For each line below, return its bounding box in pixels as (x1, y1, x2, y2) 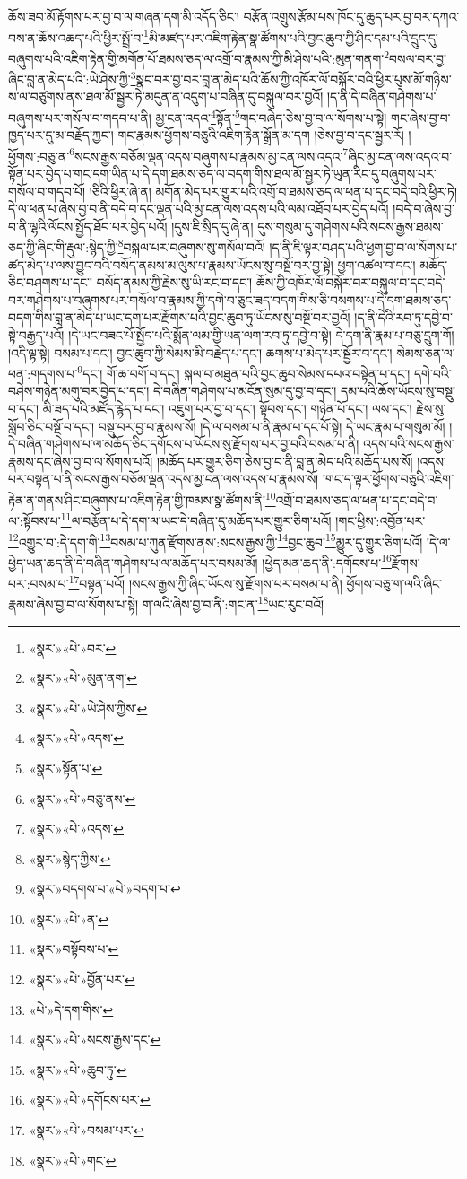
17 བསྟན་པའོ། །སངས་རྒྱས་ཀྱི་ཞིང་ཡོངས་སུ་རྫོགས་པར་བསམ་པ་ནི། (68, 572, 342, 592)
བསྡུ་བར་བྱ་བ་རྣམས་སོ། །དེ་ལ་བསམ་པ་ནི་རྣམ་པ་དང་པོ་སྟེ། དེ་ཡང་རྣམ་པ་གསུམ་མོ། (98, 416, 445, 435)
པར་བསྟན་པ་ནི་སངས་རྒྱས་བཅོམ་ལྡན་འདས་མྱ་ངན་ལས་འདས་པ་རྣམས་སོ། (8, 469, 319, 488)
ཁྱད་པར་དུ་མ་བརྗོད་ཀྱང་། (8, 126, 114, 144)
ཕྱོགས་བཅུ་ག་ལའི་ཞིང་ (346, 573, 443, 592)
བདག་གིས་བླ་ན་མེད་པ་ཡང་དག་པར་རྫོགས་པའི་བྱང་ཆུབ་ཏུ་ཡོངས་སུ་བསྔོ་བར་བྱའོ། (8, 308, 350, 327)
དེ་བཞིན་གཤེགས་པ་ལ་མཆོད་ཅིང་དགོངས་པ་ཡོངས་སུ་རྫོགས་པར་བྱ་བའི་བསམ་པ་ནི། (8, 434, 359, 453)
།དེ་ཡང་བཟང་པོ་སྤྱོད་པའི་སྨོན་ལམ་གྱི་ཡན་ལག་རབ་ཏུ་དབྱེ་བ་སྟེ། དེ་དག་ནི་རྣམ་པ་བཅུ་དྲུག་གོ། (68, 326, 454, 345)
